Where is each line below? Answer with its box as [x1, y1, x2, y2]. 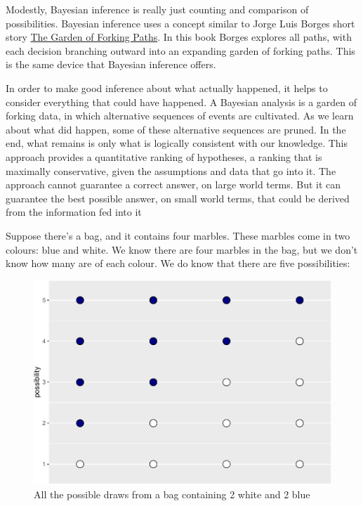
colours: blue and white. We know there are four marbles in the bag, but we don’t [6, 242, 358, 257]
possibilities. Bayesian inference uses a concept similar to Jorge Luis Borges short [6, 15, 355, 30]
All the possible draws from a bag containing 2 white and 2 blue [34, 487, 310, 502]
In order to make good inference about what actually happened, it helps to [6, 80, 328, 95]
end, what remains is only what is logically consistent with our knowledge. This [6, 136, 348, 150]
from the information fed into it [6, 205, 142, 219]
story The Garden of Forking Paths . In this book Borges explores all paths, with [6, 30, 352, 44]
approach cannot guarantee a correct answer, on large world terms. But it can [6, 177, 341, 192]
